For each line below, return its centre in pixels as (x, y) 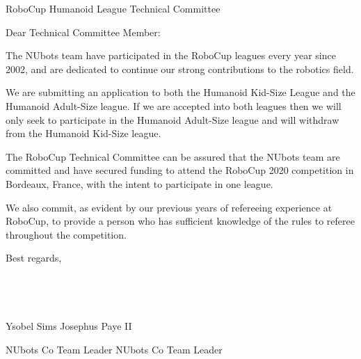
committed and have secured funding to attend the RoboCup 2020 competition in (180, 170)
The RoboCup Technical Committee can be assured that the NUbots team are (173, 156)
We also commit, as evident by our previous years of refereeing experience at (169, 207)
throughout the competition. (66, 234)
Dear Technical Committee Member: (83, 32)
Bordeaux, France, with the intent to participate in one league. (139, 183)
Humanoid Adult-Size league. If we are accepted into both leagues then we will (174, 105)
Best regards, (34, 258)
